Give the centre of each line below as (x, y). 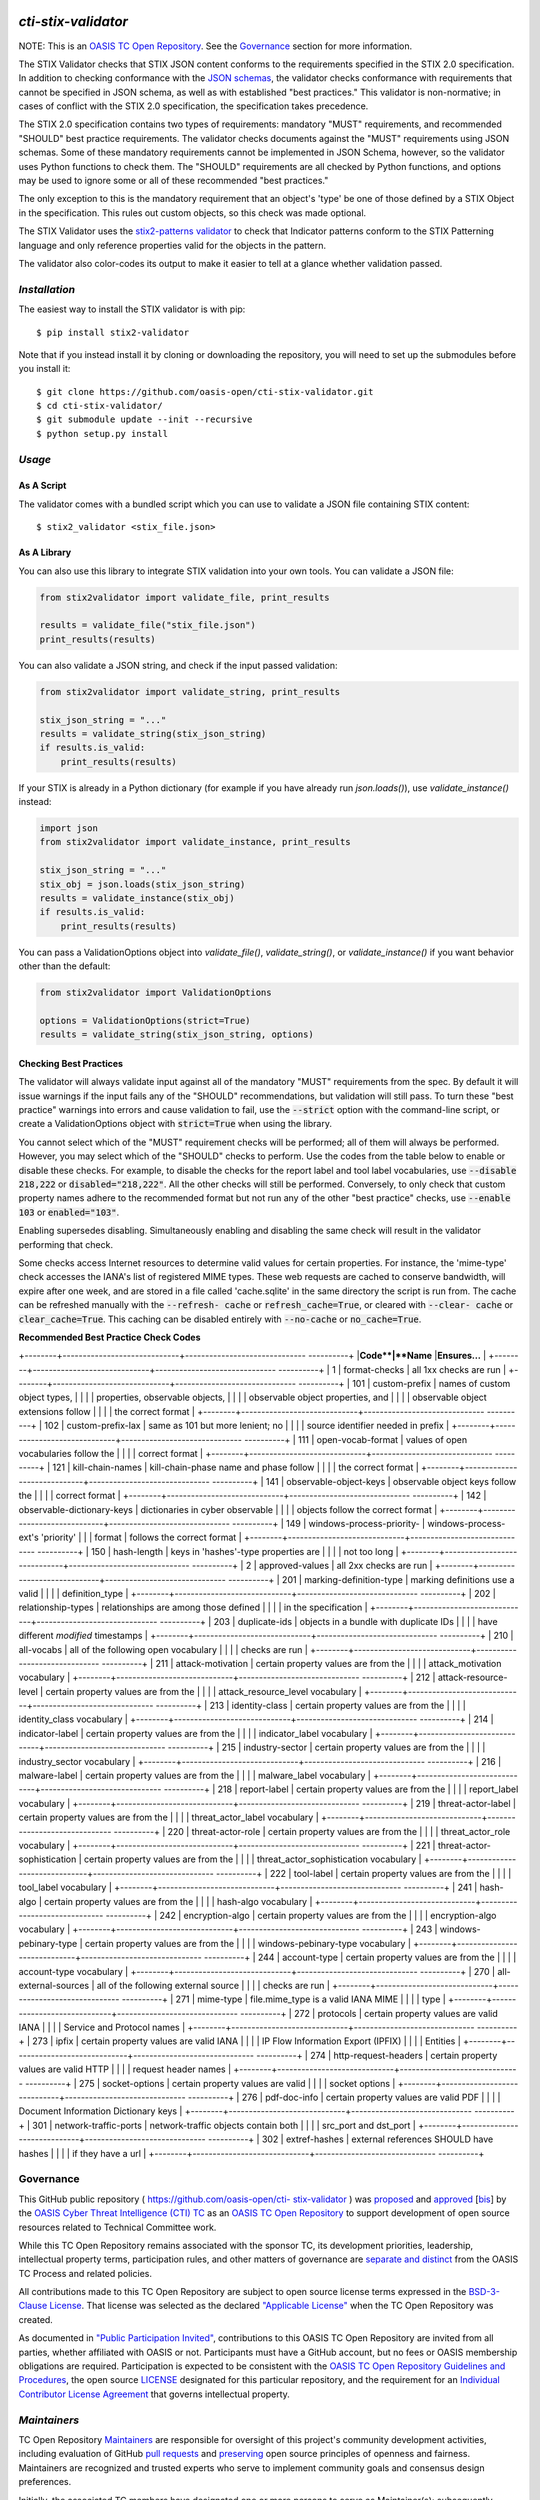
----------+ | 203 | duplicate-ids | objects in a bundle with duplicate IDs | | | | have (329, 1621)
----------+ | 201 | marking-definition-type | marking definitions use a (371, 1579)
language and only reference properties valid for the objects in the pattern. (172, 245)
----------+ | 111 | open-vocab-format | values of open (355, 1439)
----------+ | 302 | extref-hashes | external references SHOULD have (350, 2139)
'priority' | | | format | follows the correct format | (141, 1537)
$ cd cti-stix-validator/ (100, 406)
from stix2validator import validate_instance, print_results (195, 842)
